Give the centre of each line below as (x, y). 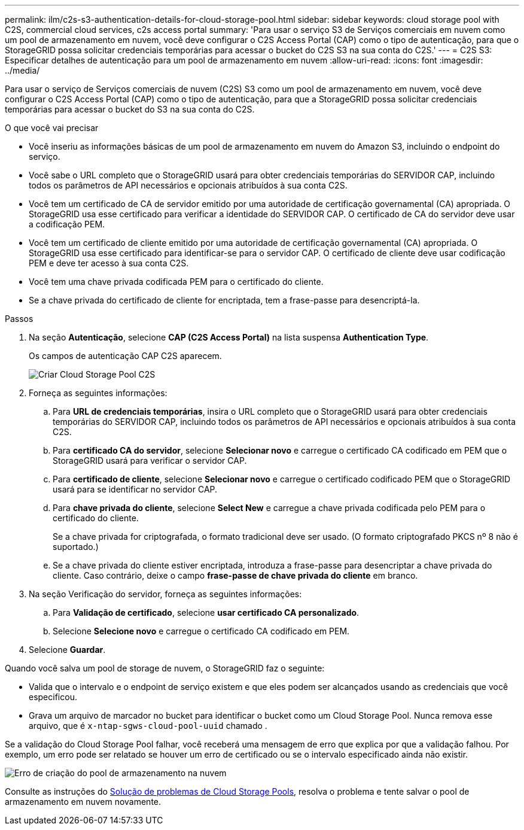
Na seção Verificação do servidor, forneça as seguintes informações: (165, 594)
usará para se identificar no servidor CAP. (135, 489)
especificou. (53, 697)
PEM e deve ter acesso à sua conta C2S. (109, 263)
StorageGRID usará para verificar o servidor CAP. (150, 460)
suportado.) (76, 547)
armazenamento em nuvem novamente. (83, 802)
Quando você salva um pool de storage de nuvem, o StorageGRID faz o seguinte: (165, 668)
